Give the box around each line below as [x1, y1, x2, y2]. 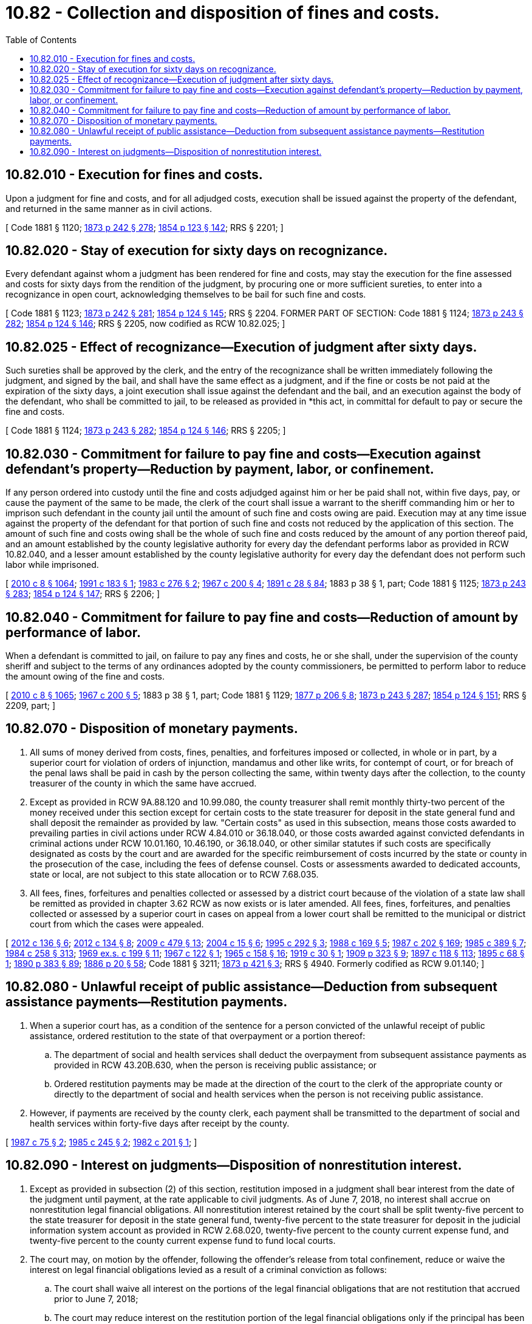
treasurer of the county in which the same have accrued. [30, 777, 257, 788]
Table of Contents [5, 34, 77, 45]
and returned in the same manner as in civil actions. [5, 203, 213, 214]
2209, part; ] [5, 700, 56, 711]
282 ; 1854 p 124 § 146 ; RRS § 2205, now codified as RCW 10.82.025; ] [5, 318, 285, 329]
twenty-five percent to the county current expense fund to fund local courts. [30, 1235, 336, 1246]
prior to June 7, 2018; [54, 1293, 138, 1304]
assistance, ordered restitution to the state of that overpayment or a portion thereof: [30, 1030, 366, 1041]
